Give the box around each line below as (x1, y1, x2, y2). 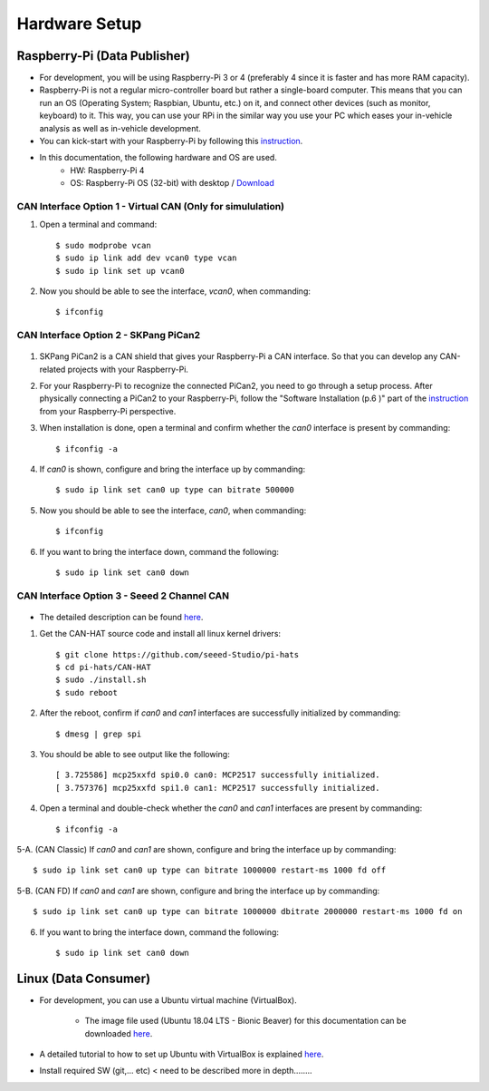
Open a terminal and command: (39, 219, 158, 230)
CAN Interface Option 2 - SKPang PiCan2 (16, 329, 201, 342)
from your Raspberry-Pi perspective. (39, 405, 177, 416)
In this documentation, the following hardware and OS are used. (39, 152, 278, 163)
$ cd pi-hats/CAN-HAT (55, 662, 151, 673)
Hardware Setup (16, 14, 142, 34)
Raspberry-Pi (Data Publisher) (16, 48, 190, 63)
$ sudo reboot (55, 687, 118, 697)
